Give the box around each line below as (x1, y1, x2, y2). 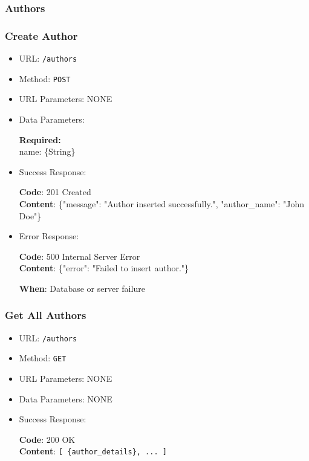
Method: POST (19, 72, 71, 85)
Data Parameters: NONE (19, 392, 112, 405)
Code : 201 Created (19, 185, 91, 198)
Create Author (5, 28, 78, 43)
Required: (19, 133, 61, 146)
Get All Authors (5, 308, 86, 323)
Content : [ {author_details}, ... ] (19, 445, 167, 457)
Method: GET (19, 352, 67, 364)
